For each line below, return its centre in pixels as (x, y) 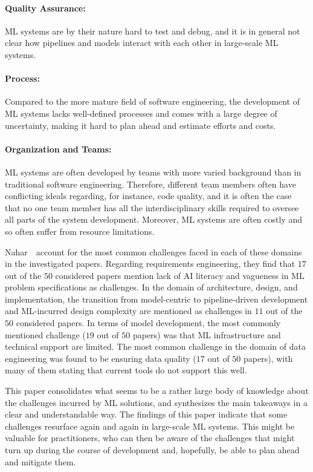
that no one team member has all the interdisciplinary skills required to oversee (152, 207)
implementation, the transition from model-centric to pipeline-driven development (156, 299)
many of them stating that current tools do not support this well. (126, 370)
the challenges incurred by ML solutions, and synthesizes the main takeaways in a (156, 402)
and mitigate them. (40, 461)
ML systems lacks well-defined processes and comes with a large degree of (141, 113)
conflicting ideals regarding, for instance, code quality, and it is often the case (148, 196)
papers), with (268, 358)
